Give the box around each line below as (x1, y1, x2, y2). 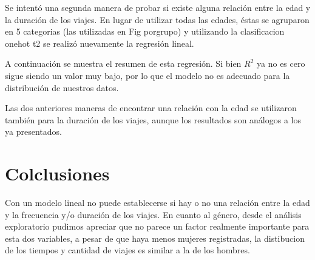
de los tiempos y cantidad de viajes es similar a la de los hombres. (5, 244, 250, 256)
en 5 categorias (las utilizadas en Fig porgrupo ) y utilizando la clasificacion (5, 25, 285, 38)
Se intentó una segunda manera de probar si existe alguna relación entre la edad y (5, 1, 311, 13)
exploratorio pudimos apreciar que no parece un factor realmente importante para (5, 220, 310, 233)
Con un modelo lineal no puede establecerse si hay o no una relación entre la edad (5, 196, 310, 209)
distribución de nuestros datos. (5, 81, 119, 94)
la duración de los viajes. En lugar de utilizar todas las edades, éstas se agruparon (5, 13, 310, 26)
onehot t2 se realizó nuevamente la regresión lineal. (5, 36, 194, 49)
